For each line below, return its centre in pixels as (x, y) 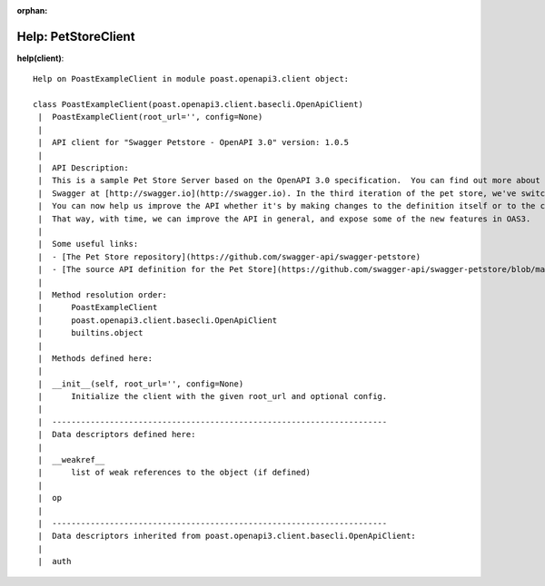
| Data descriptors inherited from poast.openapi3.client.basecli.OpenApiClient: (227, 536)
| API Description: (83, 168)
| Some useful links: (88, 244)
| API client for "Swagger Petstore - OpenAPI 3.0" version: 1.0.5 (193, 142)
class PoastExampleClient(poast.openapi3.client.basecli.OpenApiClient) (198, 105)
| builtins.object (90, 333)
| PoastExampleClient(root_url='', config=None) (150, 117)
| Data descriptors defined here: (117, 435)
